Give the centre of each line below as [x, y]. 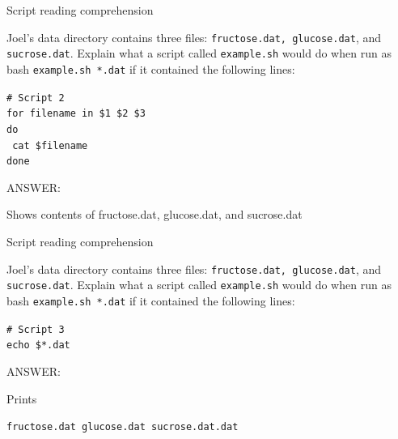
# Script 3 [36, 329]
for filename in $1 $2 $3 [76, 114]
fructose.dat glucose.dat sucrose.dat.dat [123, 427]
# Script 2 [36, 98]
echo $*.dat [38, 345]
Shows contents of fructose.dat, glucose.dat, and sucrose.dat [155, 214]
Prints [22, 398]
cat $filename [50, 145]
